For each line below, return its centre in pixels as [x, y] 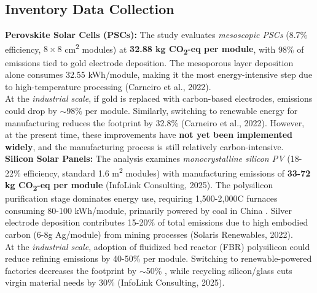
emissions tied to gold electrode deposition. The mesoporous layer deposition [149, 62]
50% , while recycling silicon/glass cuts [219, 270]
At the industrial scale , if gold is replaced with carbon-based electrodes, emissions [159, 98]
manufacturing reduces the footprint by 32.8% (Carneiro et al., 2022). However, [155, 122]
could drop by [31, 110]
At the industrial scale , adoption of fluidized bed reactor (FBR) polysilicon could [158, 246]
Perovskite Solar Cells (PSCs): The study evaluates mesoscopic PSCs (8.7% [156, 35]
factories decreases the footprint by [71, 270]
